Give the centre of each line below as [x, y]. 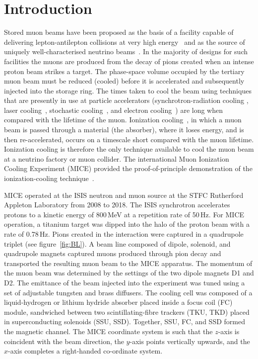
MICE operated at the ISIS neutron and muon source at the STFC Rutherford [124, 195]
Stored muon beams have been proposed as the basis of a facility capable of [119, 32]
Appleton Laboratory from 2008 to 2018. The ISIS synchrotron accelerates [117, 205]
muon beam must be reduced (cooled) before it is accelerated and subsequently [124, 81]
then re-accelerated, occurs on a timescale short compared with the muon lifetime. [129, 139]
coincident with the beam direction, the [64, 341]
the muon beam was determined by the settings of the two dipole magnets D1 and [129, 273]
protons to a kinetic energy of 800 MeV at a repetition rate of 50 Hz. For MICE [124, 214]
